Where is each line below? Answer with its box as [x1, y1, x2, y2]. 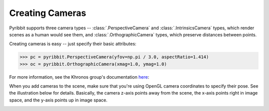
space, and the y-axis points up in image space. [9, 97, 108, 103]
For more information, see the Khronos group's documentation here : [9, 74, 149, 80]
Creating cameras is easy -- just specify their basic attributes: [9, 41, 136, 47]
